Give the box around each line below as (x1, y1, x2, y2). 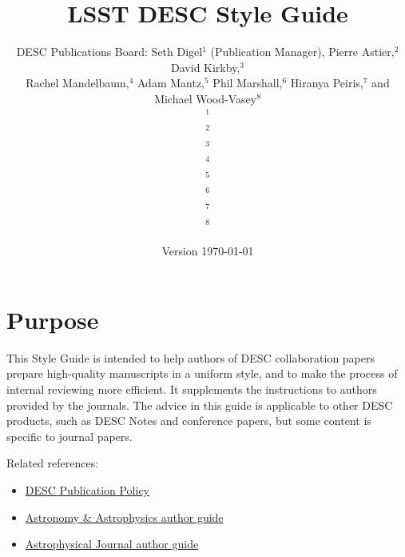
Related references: (6, 455, 99, 471)
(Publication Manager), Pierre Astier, (210, 43, 395, 60)
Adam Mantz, (137, 74, 204, 91)
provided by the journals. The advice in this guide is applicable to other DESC (6, 396, 393, 413)
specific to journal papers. (6, 427, 133, 444)
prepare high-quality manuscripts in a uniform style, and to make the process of (6, 365, 398, 382)
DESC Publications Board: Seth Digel (16, 43, 203, 60)
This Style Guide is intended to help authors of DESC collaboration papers (6, 349, 375, 366)
